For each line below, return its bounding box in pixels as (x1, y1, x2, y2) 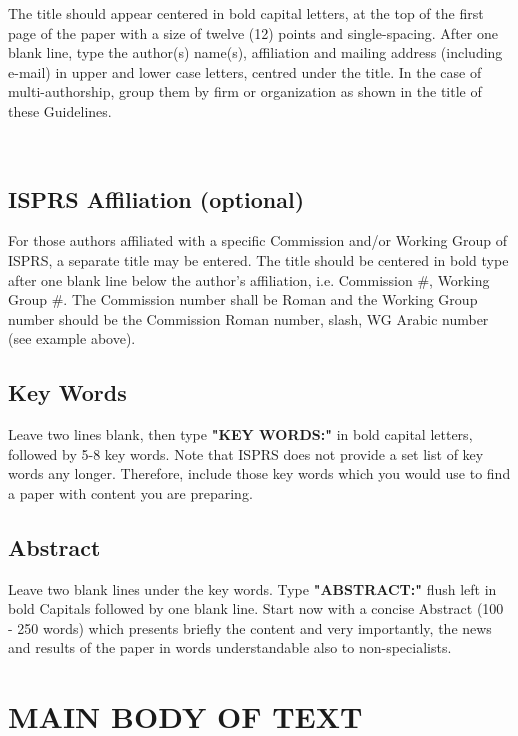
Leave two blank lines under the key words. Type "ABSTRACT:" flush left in (8, 578, 497, 599)
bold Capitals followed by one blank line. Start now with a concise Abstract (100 (8, 598, 504, 619)
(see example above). (8, 328, 136, 349)
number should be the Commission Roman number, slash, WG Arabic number (8, 308, 489, 329)
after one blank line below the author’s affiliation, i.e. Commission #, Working (8, 269, 490, 290)
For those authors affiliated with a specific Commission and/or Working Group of (8, 230, 508, 251)
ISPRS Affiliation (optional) (8, 183, 305, 214)
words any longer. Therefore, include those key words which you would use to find (8, 463, 511, 484)
